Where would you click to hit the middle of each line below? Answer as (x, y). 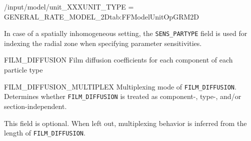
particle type (23, 70)
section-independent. (35, 106)
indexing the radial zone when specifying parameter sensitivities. (103, 43)
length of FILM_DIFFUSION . (45, 133)
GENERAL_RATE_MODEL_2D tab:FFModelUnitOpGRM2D (101, 16)
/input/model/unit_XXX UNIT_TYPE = (69, 6)
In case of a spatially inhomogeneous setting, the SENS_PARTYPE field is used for (126, 33)
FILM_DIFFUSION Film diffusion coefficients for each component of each (118, 60)
